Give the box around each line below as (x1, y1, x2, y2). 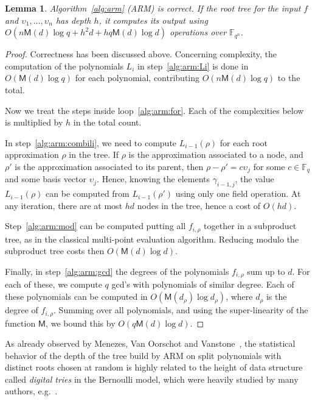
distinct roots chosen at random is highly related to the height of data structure (5, 361, 303, 374)
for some (253, 160, 285, 172)
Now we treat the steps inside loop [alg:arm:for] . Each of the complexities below (5, 104, 304, 116)
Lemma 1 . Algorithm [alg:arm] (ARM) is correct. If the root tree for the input (5, 2, 301, 14)
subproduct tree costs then (5, 244, 105, 257)
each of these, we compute (5, 278, 102, 291)
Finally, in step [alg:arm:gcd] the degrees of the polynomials (5, 265, 229, 278)
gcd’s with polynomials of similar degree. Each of (111, 278, 294, 291)
